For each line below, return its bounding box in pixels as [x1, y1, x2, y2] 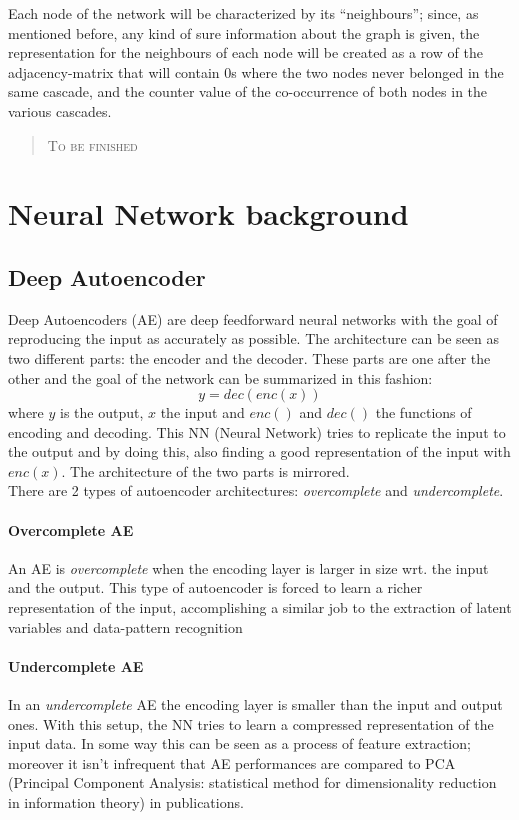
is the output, [60, 402, 144, 423]
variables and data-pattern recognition [8, 616, 243, 637]
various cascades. [8, 100, 112, 121]
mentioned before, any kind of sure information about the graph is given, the [8, 22, 480, 43]
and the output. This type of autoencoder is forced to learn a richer [8, 577, 423, 598]
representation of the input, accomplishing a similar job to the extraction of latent [8, 597, 512, 618]
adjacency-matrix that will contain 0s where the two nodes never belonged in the [8, 61, 504, 82]
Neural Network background [8, 193, 409, 234]
